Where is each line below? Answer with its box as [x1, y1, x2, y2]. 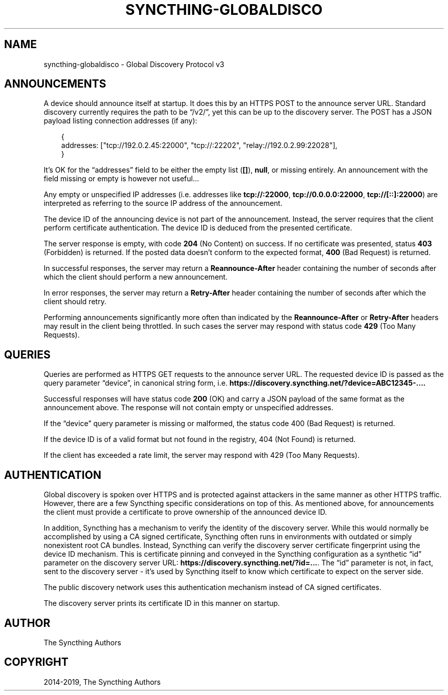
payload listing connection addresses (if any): [43, 116, 197, 125]
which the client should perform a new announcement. [43, 272, 228, 282]
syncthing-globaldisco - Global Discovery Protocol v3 [43, 59, 225, 69]
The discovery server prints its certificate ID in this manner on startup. [43, 599, 280, 608]
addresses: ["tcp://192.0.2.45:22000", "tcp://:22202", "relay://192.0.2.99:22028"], [61, 141, 338, 150]
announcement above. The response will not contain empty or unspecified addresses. [43, 403, 333, 412]
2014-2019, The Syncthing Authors [43, 677, 161, 686]
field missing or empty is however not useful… [43, 174, 199, 183]
